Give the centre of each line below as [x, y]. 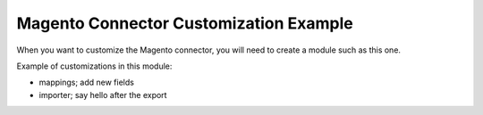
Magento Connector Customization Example [185, 23]
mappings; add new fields [86, 82]
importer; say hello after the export [103, 94]
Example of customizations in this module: [94, 66]
